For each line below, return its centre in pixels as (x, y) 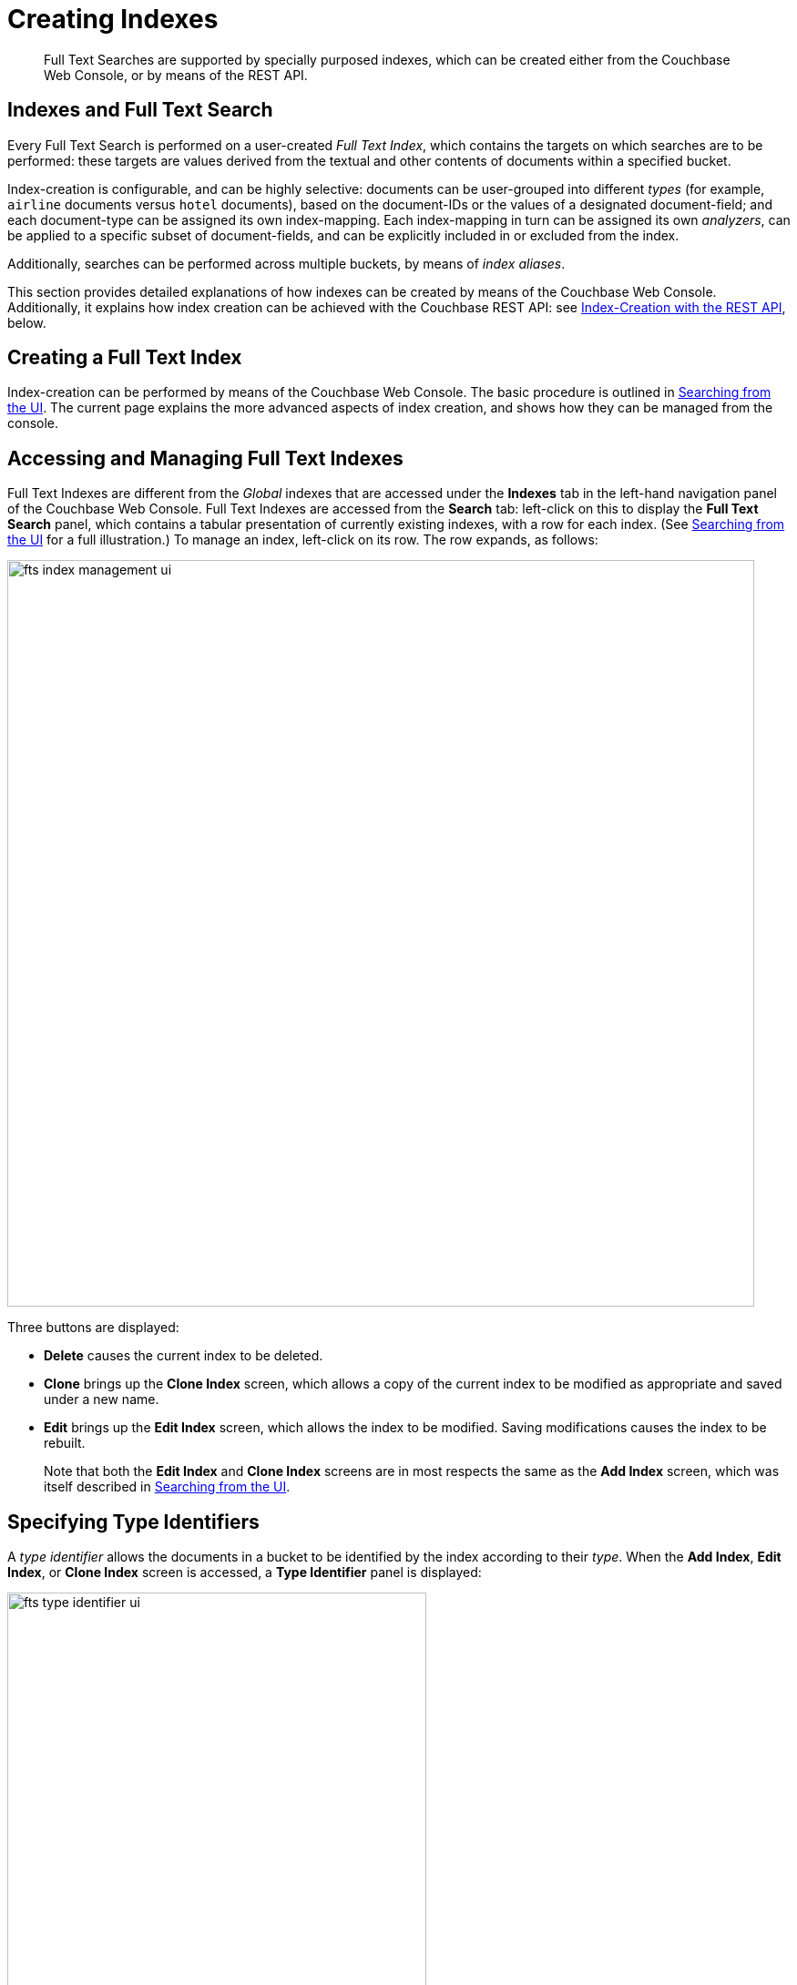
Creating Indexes (113, 19)
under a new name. (102, 1400)
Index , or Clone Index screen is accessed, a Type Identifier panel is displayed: (245, 1573)
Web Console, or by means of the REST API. (176, 75)
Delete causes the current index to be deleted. (184, 1356)
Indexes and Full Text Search (140, 110)
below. (27, 322)
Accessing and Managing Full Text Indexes (205, 458)
